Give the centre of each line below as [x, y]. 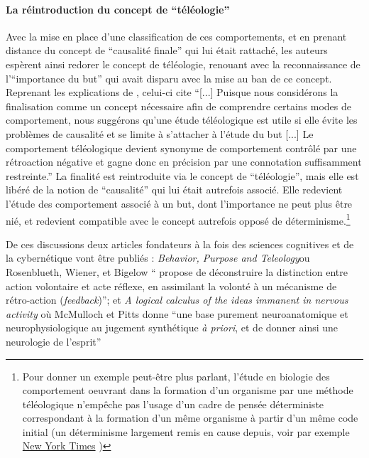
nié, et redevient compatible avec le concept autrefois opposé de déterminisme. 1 [178, 219]
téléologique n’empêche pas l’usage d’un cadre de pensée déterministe [173, 404]
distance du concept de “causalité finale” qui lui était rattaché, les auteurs [167, 50]
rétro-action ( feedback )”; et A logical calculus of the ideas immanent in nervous [177, 300]
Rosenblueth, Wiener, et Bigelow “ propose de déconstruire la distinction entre [177, 271]
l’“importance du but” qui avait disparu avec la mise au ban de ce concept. [169, 78]
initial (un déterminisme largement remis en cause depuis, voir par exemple [186, 431]
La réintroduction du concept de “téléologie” [118, 9]
